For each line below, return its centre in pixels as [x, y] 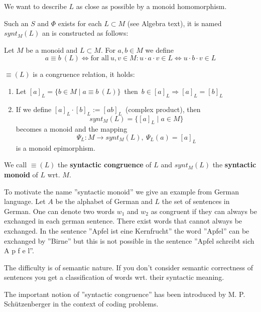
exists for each [80, 23]
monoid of [21, 174]
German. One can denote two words [59, 211]
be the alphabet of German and [104, 201]
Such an [16, 23]
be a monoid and [52, 49]
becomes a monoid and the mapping [72, 129]
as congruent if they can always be [204, 211]
